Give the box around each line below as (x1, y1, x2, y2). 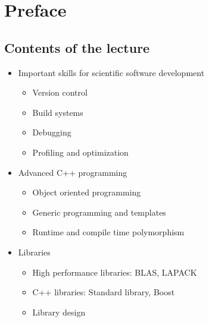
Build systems (32, 106, 83, 118)
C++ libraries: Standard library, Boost (32, 286, 175, 298)
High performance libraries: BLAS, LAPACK (32, 266, 197, 278)
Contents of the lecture (4, 38, 150, 56)
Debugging (32, 126, 71, 138)
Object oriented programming (32, 186, 141, 198)
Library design (32, 305, 86, 318)
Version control (32, 86, 88, 99)
